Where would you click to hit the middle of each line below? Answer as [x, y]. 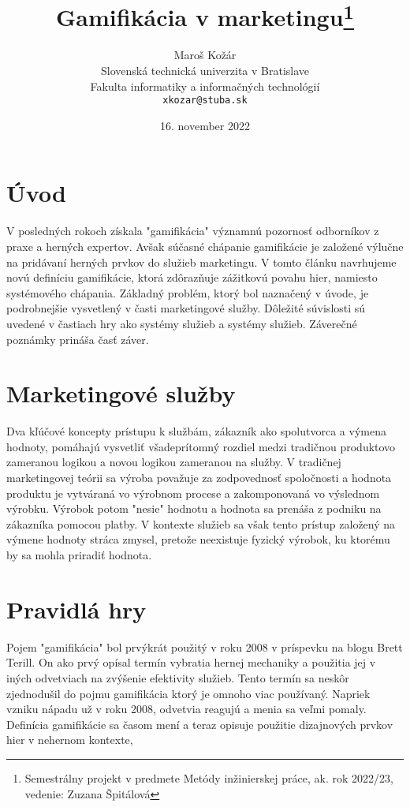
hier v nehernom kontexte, [70, 740]
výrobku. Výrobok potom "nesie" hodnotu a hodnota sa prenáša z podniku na [194, 508]
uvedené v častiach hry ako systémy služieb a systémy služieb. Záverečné [182, 323]
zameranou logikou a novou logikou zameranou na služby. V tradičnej [174, 462]
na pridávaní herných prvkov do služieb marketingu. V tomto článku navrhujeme [201, 262]
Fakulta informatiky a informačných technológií [205, 86]
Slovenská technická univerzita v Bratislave [205, 71]
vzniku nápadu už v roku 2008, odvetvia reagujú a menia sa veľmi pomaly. [186, 709]
